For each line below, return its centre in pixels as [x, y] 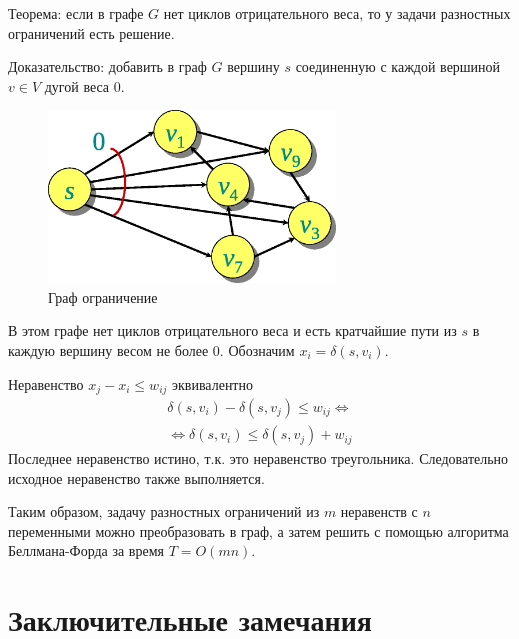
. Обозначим [257, 349]
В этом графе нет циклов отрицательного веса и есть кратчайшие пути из [232, 330]
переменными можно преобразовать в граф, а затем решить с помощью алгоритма [258, 530]
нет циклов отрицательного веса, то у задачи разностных [337, 13]
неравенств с [379, 511]
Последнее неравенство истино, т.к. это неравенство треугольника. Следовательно [258, 458]
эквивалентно [212, 383]
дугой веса [77, 85]
